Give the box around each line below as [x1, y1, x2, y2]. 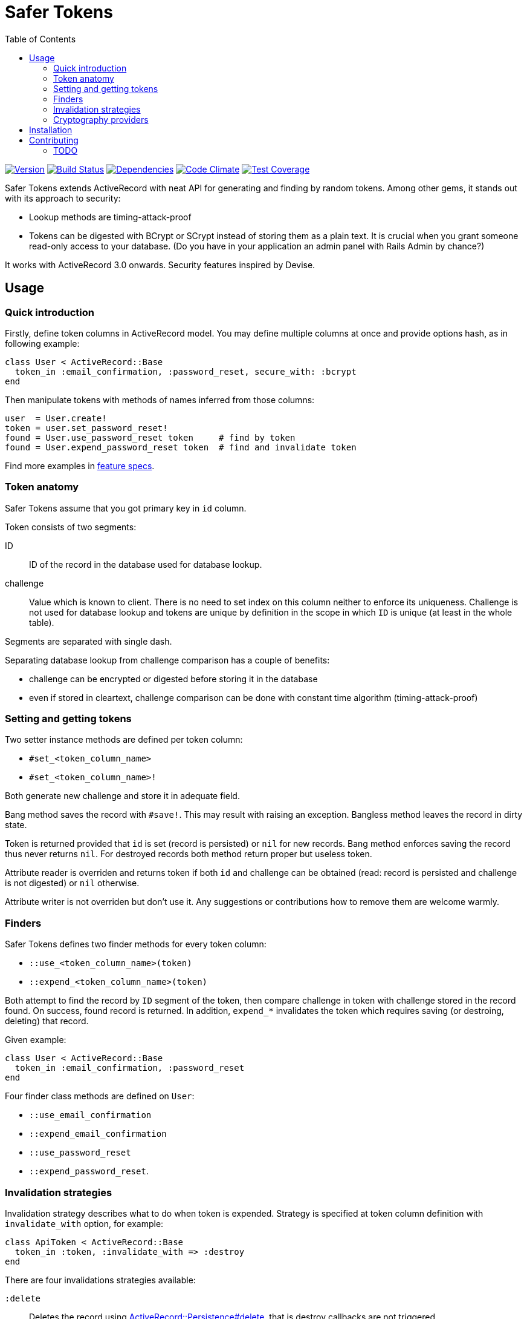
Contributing [29, 134, 79, 145]
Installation [29, 124, 73, 135]
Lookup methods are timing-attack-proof [29, 211, 192, 222]
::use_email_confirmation [29, 1110, 152, 1120]
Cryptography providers [53, 114, 149, 125]
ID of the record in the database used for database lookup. [29, 559, 262, 570]
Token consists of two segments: [5, 521, 137, 532]
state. [5, 820, 27, 831]
